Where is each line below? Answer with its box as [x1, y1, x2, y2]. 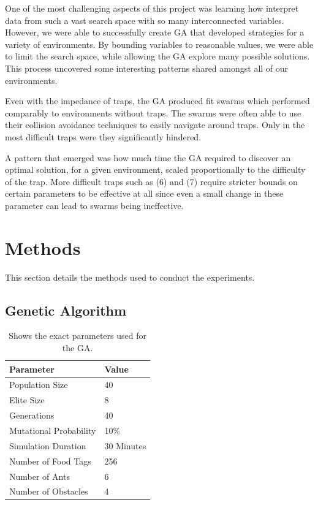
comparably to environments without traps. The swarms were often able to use [5, 106, 301, 119]
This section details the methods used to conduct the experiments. [5, 270, 255, 283]
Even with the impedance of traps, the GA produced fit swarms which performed [5, 94, 310, 107]
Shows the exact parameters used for [9, 329, 146, 342]
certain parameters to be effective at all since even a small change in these [5, 187, 284, 200]
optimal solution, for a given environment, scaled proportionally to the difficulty [5, 163, 306, 176]
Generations [9, 409, 55, 422]
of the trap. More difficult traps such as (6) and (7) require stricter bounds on [5, 175, 298, 188]
